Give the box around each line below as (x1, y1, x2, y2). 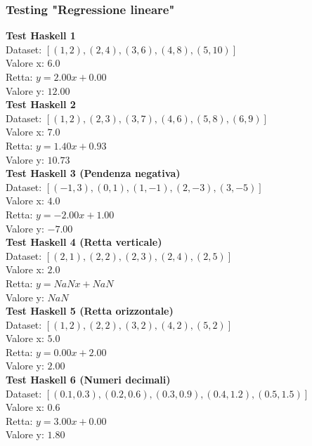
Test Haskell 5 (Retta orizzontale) (6, 303, 174, 318)
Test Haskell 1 (6, 28, 76, 43)
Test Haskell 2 (6, 97, 76, 112)
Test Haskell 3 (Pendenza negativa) (6, 166, 181, 181)
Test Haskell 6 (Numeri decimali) (6, 372, 171, 387)
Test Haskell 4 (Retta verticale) (6, 235, 162, 249)
